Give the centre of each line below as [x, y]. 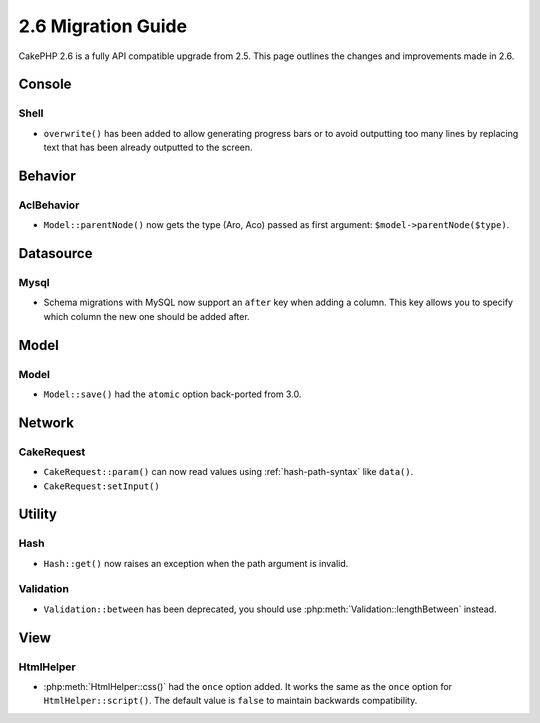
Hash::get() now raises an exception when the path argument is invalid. [196, 563]
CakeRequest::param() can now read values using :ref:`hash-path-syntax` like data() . [228, 472]
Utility [37, 514]
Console [45, 84]
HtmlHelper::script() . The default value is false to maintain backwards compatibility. [230, 701]
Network [46, 422]
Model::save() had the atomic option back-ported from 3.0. [172, 394]
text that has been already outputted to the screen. [148, 147]
